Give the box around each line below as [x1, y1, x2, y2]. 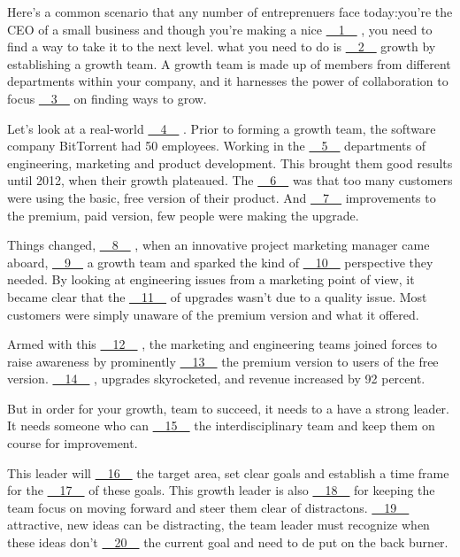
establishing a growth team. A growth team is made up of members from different [7, 54, 451, 73]
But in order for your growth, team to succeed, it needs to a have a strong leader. [7, 398, 449, 417]
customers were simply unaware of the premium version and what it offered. [7, 305, 419, 323]
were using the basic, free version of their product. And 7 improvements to [7, 188, 436, 206]
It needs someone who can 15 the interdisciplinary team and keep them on [7, 416, 435, 435]
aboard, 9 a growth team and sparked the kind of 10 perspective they [7, 252, 433, 271]
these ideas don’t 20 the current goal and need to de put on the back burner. [7, 533, 448, 552]
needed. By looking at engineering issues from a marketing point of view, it [7, 270, 415, 289]
